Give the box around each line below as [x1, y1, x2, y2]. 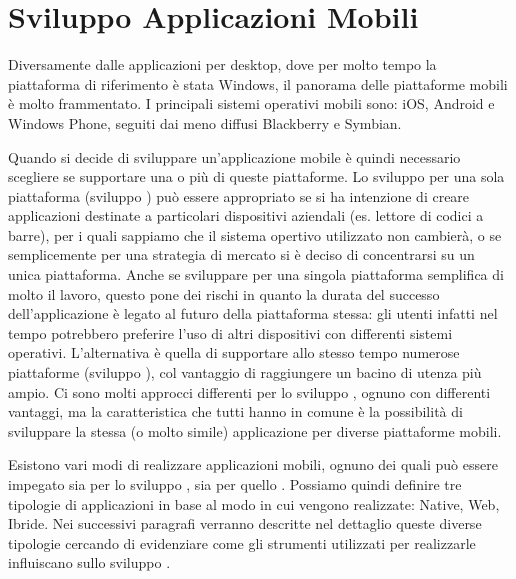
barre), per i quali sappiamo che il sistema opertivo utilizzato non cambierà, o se [8, 224, 502, 245]
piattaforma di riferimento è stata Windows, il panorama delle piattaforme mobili [8, 73, 508, 94]
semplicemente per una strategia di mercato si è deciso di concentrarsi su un [8, 244, 475, 265]
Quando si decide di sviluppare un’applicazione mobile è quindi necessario [8, 146, 461, 167]
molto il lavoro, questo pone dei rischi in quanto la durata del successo [8, 283, 440, 304]
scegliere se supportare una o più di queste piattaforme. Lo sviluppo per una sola [8, 166, 505, 187]
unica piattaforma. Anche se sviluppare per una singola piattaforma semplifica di [8, 264, 504, 285]
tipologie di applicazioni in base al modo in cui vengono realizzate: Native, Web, [8, 493, 500, 514]
